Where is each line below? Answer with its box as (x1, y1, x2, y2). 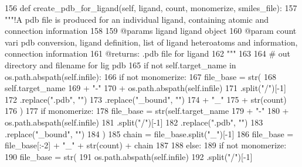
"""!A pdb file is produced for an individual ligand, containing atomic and (5, 13, 269, 25)
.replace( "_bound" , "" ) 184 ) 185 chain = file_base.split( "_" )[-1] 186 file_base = (5, 127, 294, 140)
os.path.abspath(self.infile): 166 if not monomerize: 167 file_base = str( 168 (5, 70, 276, 82)
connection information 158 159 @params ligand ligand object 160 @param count (5, 25, 297, 37)
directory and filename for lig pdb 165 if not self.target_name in (5, 58, 236, 71)
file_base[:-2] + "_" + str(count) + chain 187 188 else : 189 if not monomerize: (5, 139, 287, 151)
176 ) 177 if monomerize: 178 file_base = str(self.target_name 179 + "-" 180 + (5, 105, 289, 117)
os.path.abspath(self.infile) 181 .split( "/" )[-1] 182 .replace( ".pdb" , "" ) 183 (5, 116, 263, 128)
